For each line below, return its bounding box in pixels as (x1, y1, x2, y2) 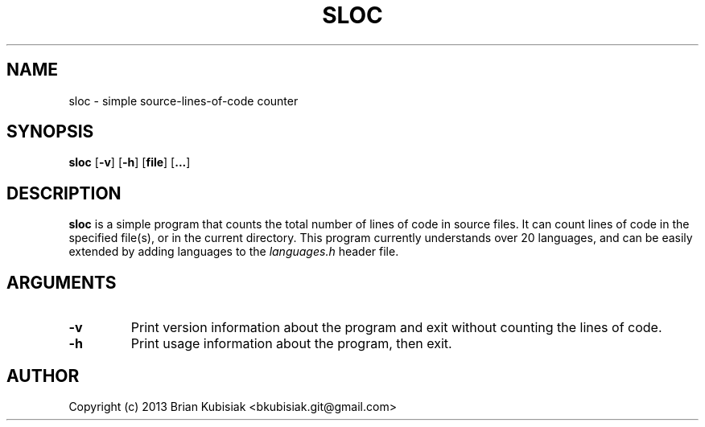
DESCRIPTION (6, 183, 122, 203)
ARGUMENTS (6, 272, 117, 293)
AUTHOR (6, 365, 80, 386)
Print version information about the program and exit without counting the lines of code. (130, 319, 662, 336)
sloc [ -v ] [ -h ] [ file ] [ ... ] (68, 155, 191, 170)
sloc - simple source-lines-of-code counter (68, 93, 299, 108)
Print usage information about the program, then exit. (130, 335, 452, 352)
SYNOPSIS (6, 121, 94, 142)
